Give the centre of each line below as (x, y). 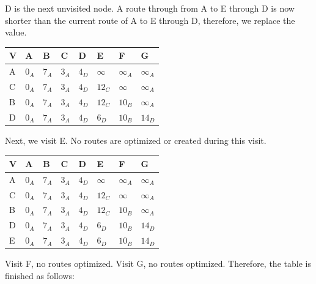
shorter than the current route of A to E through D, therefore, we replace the (150, 20)
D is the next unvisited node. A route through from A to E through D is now (150, 8)
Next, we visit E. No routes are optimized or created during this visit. (136, 140)
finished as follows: (40, 275)
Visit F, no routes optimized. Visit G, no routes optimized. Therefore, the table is (158, 263)
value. (16, 32)
